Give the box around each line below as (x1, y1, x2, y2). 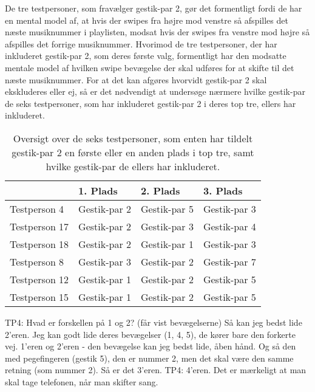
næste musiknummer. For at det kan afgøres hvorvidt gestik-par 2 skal (5, 73, 267, 86)
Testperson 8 (10, 254, 64, 269)
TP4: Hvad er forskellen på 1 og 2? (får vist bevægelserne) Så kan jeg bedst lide (5, 315, 302, 328)
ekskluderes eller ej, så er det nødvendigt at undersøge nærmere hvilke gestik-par (5, 85, 305, 98)
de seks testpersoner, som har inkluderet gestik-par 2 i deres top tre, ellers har (5, 97, 296, 109)
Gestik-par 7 (203, 254, 256, 269)
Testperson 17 (10, 219, 69, 233)
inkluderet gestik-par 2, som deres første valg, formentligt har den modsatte (5, 49, 286, 62)
